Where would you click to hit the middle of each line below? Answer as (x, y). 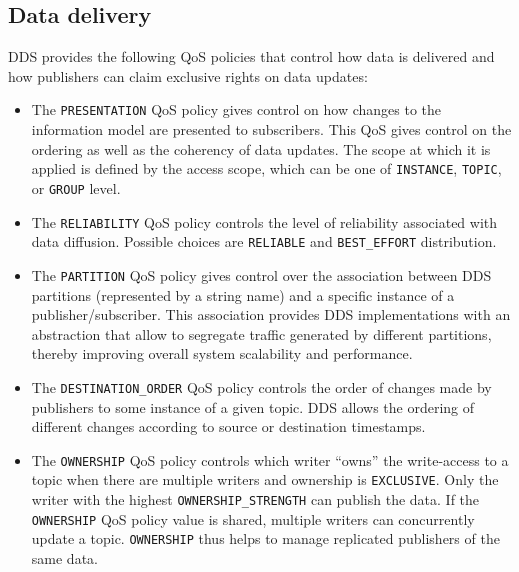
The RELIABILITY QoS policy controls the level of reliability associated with (264, 221)
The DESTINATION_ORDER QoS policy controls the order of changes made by (261, 386)
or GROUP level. (76, 187)
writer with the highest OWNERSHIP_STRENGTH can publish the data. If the (255, 499)
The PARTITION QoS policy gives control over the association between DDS (261, 274)
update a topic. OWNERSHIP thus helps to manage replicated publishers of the (265, 538)
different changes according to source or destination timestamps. (228, 426)
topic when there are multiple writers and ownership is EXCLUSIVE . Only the (265, 479)
